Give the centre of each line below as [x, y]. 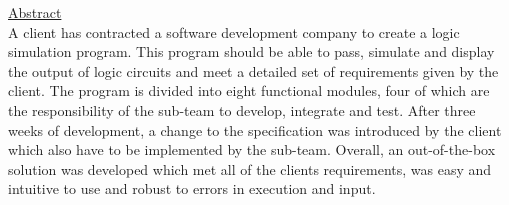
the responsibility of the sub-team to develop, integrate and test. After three [242, 109]
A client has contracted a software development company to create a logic [234, 31]
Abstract [35, 12]
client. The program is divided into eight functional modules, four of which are [249, 90]
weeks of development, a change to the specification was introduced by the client [255, 129]
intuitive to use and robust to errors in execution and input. [192, 188]
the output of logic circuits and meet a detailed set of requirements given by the [253, 70]
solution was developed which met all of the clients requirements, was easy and [250, 168]
